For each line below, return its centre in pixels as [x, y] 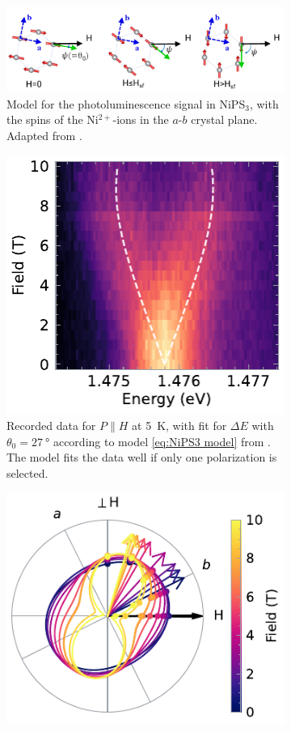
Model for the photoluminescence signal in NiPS [126, 103]
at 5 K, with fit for [179, 426]
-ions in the [141, 119]
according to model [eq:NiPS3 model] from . [162, 441]
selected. [27, 472]
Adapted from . [44, 135]
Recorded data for [51, 426]
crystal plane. [224, 119]
